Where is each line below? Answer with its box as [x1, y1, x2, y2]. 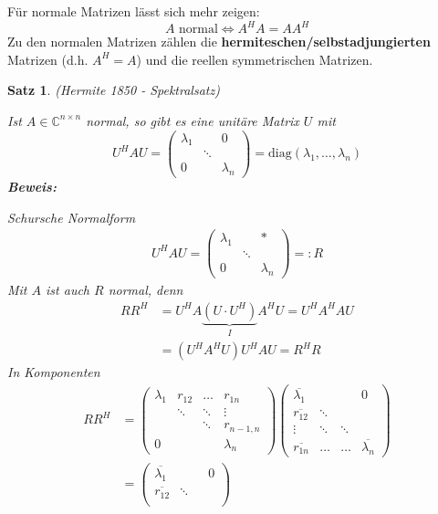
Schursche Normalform [7, 207, 136, 226]
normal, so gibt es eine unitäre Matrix [86, 110, 299, 130]
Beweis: [7, 177, 57, 196]
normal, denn [108, 280, 183, 299]
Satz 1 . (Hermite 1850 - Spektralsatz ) [7, 80, 220, 100]
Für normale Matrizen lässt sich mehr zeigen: [7, 2, 260, 20]
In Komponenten [7, 362, 100, 382]
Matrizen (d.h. [7, 49, 89, 68]
